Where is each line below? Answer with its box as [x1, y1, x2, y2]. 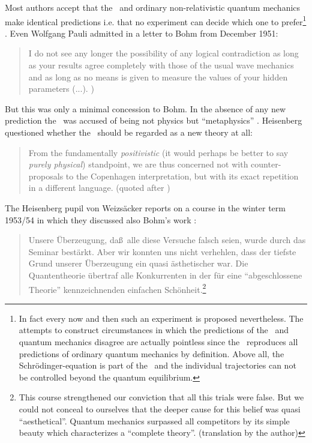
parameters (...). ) [28, 82, 94, 95]
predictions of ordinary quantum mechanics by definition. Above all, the [19, 347, 284, 360]
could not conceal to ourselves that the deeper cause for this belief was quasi [19, 402, 301, 415]
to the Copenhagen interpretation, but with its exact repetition [65, 169, 299, 182]
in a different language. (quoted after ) [28, 181, 170, 194]
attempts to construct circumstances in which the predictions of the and [19, 324, 289, 336]
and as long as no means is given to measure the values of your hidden [28, 70, 288, 83]
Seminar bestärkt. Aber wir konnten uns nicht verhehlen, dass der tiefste [28, 245, 296, 258]
